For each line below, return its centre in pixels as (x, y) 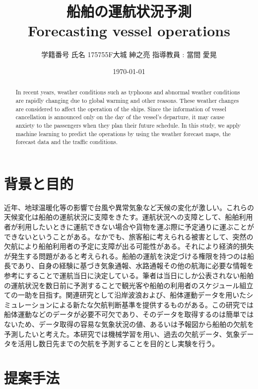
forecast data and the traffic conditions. (67, 142)
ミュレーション (28, 304)
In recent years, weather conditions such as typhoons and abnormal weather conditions (128, 92)
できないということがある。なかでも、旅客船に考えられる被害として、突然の (129, 236)
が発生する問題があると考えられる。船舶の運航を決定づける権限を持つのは (126, 256)
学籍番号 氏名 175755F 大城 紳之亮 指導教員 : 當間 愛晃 (129, 54)
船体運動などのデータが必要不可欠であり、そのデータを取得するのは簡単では (129, 314)
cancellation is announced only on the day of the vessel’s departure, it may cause (120, 117)
